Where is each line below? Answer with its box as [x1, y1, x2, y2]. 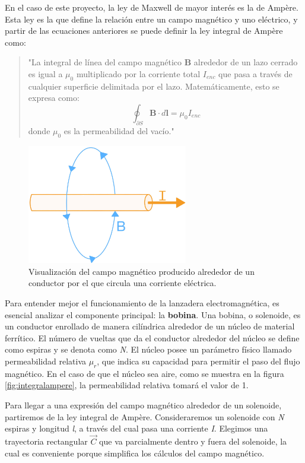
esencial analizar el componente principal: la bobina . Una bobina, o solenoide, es [5, 308, 301, 321]
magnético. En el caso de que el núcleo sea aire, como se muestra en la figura [5, 367, 284, 379]
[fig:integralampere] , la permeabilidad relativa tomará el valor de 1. [5, 379, 249, 391]
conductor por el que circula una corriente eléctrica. [28, 277, 217, 289]
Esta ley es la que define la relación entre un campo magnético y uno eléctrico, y [5, 12, 298, 25]
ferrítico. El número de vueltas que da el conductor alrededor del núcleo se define [5, 331, 300, 344]
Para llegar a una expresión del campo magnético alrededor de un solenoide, [5, 398, 282, 411]
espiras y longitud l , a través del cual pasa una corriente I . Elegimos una [5, 422, 268, 435]
